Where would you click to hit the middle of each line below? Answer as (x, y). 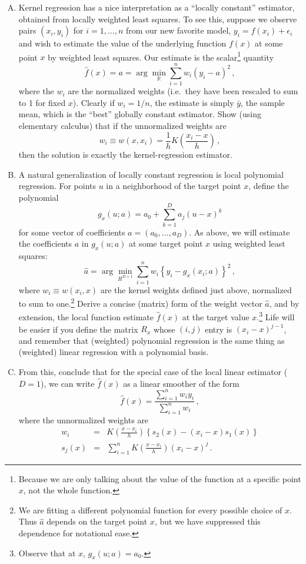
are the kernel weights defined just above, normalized (196, 289)
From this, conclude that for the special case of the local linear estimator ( (153, 371)
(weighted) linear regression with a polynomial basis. (114, 352)
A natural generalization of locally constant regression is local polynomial (151, 174)
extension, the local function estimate (86, 317)
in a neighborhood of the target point (174, 186)
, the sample (263, 102)
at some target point (166, 243)
